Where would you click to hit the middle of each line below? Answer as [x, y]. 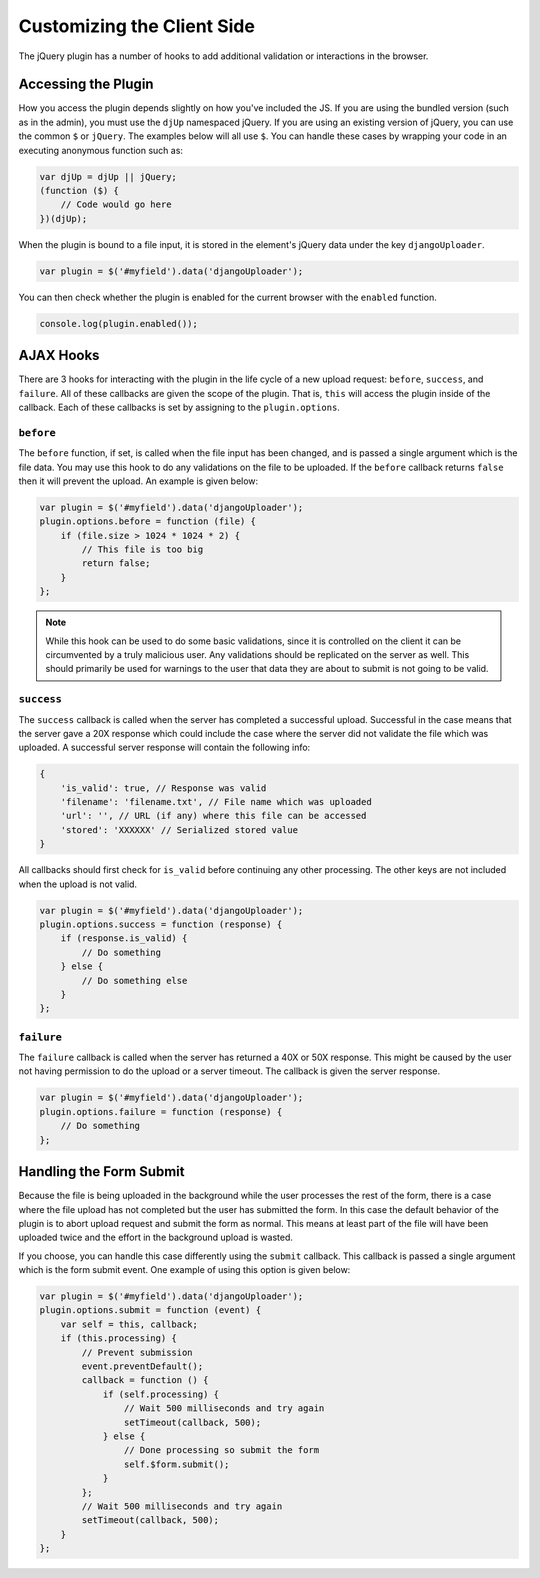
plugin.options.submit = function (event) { [150, 1310]
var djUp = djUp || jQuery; [108, 176]
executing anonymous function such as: [101, 150]
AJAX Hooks [59, 355]
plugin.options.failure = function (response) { [161, 1111]
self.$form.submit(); [176, 1464]
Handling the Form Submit [101, 1171]
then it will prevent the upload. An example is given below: [138, 481]
